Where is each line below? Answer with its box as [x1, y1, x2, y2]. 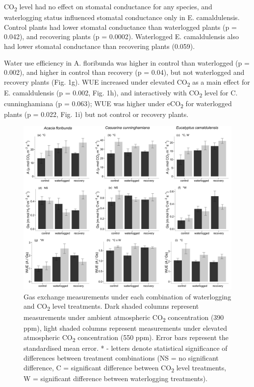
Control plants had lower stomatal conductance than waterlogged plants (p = [4, 22, 237, 32]
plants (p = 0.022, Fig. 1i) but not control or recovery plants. [4, 109, 189, 119]
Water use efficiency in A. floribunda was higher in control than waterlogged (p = [4, 57, 250, 68]
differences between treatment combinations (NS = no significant [24, 352, 219, 363]
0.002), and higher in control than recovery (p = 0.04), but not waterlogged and [4, 67, 245, 77]
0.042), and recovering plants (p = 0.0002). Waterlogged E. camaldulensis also [4, 31, 239, 42]
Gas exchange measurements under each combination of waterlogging [24, 291, 231, 301]
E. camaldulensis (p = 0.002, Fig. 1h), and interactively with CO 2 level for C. [4, 87, 238, 99]
